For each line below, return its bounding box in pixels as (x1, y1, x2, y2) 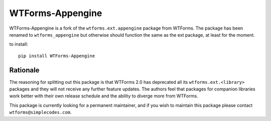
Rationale (9, 66, 40, 74)
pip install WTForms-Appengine (18, 53, 95, 59)
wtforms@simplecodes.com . (9, 109, 72, 115)
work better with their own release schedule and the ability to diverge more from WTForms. (9, 93, 198, 99)
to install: (9, 41, 29, 47)
